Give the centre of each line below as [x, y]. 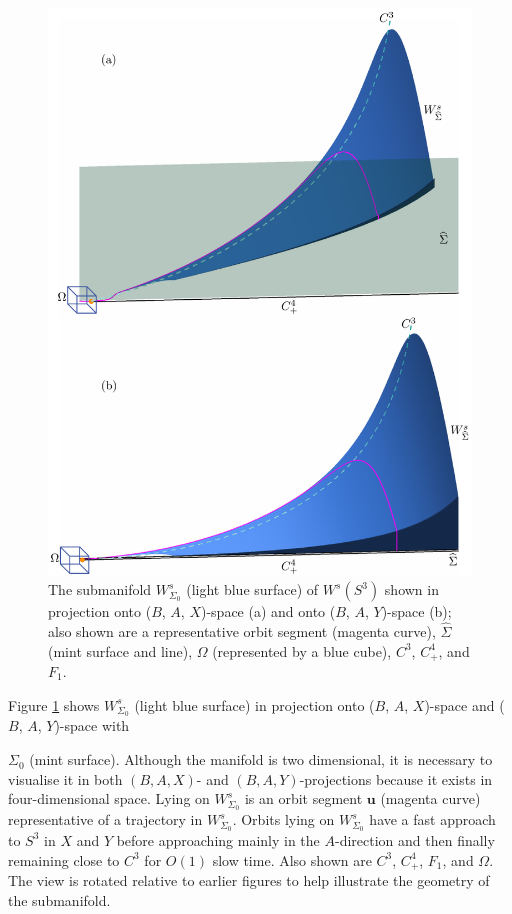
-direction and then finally [414, 839]
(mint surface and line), [120, 650]
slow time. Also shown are [292, 859]
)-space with [92, 725]
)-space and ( [464, 704]
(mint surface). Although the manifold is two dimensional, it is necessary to [261, 759]
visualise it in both [65, 778]
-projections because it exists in [396, 778]
